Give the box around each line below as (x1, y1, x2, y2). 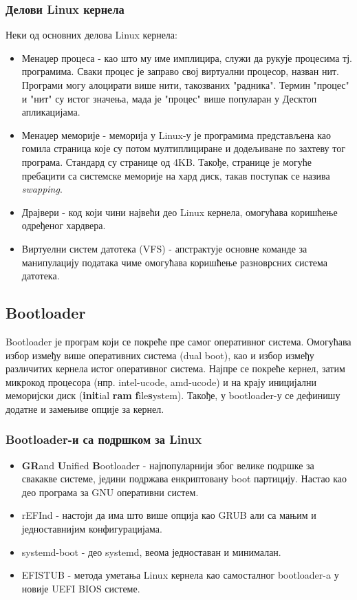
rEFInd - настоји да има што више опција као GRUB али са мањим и (21, 508, 316, 522)
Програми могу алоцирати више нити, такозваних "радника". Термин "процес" (21, 78, 349, 92)
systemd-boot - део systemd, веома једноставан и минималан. (21, 544, 281, 559)
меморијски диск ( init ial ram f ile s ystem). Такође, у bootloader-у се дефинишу (6, 388, 340, 403)
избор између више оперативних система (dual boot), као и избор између (6, 347, 314, 362)
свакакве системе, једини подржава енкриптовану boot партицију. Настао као (21, 471, 347, 486)
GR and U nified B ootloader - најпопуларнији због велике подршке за (21, 458, 314, 472)
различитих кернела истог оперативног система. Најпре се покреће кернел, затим (6, 361, 345, 376)
